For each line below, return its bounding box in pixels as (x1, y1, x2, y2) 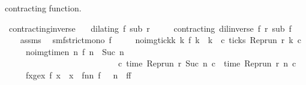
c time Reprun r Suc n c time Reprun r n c (118, 57, 296, 69)
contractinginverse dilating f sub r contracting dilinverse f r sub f (8, 22, 292, 34)
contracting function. (5, 2, 82, 14)
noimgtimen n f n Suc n (25, 45, 124, 57)
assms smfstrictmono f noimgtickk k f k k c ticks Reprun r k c (20, 34, 301, 46)
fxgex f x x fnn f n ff (25, 68, 131, 81)
